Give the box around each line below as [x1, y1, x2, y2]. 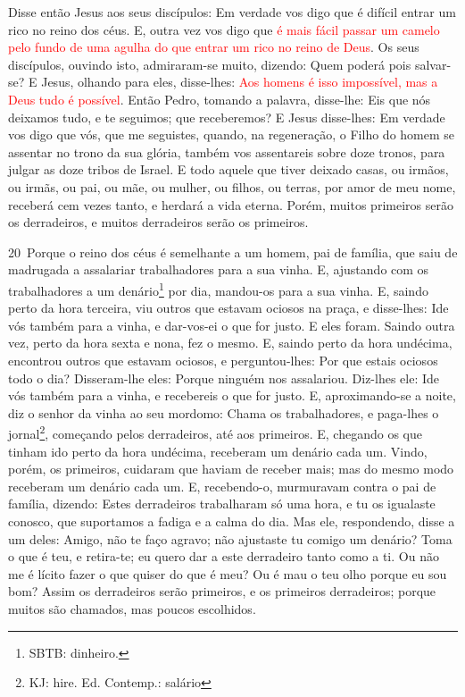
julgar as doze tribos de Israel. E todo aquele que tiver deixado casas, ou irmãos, [8, 160, 449, 179]
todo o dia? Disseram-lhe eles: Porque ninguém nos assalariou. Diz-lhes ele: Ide [8, 368, 440, 387]
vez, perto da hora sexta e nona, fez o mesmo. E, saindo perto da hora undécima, [8, 333, 453, 352]
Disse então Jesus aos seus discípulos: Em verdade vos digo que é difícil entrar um [8, 3, 456, 21]
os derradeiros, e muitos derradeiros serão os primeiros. [8, 213, 309, 231]
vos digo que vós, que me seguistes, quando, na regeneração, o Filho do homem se [8, 125, 455, 144]
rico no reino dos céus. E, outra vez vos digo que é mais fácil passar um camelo [8, 20, 440, 38]
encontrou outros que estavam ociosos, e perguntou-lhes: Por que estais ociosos [8, 350, 438, 369]
